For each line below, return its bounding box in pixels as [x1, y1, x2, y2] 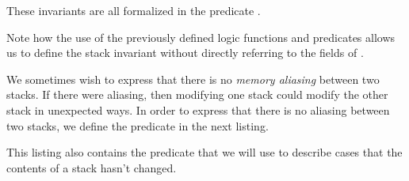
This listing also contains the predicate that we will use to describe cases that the [6, 144, 403, 160]
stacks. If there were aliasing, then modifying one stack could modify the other [6, 86, 388, 103]
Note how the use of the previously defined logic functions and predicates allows [6, 28, 396, 45]
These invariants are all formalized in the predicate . [6, 2, 261, 18]
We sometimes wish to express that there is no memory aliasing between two [6, 70, 380, 87]
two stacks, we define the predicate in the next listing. [6, 117, 269, 134]
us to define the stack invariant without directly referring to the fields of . [6, 44, 364, 61]
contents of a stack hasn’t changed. [6, 159, 177, 175]
